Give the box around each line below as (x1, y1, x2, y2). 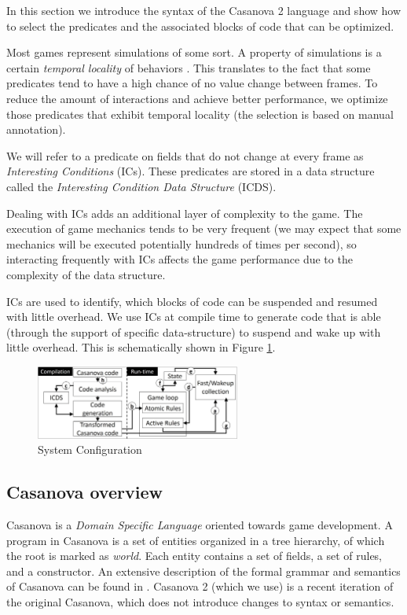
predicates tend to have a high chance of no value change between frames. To (6, 75, 378, 91)
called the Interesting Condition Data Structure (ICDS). (6, 178, 277, 194)
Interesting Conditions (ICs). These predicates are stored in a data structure (6, 163, 375, 179)
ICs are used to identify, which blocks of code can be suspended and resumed (6, 293, 378, 309)
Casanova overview (6, 480, 163, 504)
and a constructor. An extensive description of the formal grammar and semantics (6, 562, 401, 579)
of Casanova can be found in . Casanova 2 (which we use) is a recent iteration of (6, 578, 394, 595)
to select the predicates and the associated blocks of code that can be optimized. (6, 17, 394, 34)
